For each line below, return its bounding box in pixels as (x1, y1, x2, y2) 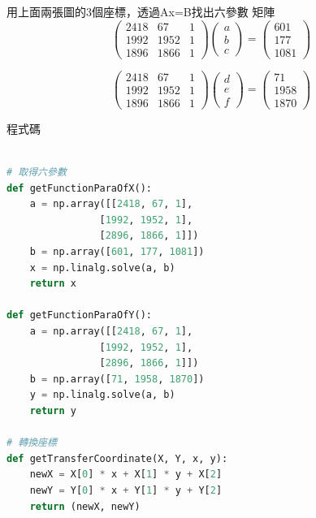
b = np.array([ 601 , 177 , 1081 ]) (29, 246, 205, 258)
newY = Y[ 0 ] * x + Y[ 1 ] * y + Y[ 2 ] (29, 484, 223, 496)
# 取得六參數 (6, 166, 67, 179)
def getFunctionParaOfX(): (6, 182, 152, 194)
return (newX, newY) (29, 500, 141, 512)
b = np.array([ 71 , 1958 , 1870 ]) (29, 373, 205, 385)
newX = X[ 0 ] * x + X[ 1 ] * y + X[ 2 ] (29, 468, 223, 481)
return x (29, 278, 76, 290)
